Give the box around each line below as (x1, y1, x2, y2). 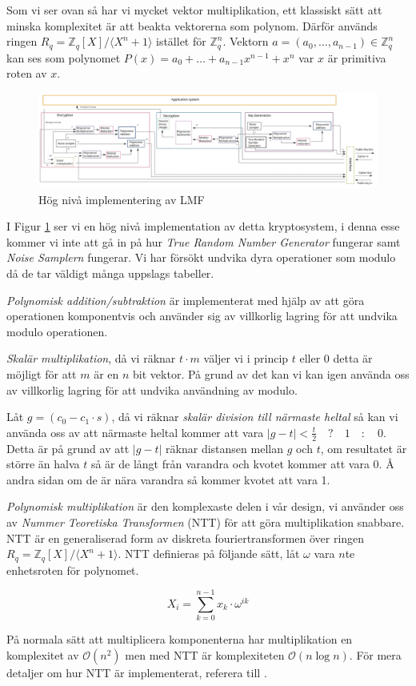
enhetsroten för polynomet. (6, 561, 139, 578)
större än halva (6, 455, 80, 472)
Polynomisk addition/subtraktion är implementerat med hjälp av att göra (6, 291, 365, 308)
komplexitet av (6, 646, 79, 663)
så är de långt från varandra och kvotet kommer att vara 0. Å (90, 455, 394, 472)
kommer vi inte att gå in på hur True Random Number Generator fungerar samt (6, 233, 401, 250)
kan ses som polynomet (6, 49, 121, 66)
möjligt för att (6, 366, 77, 383)
